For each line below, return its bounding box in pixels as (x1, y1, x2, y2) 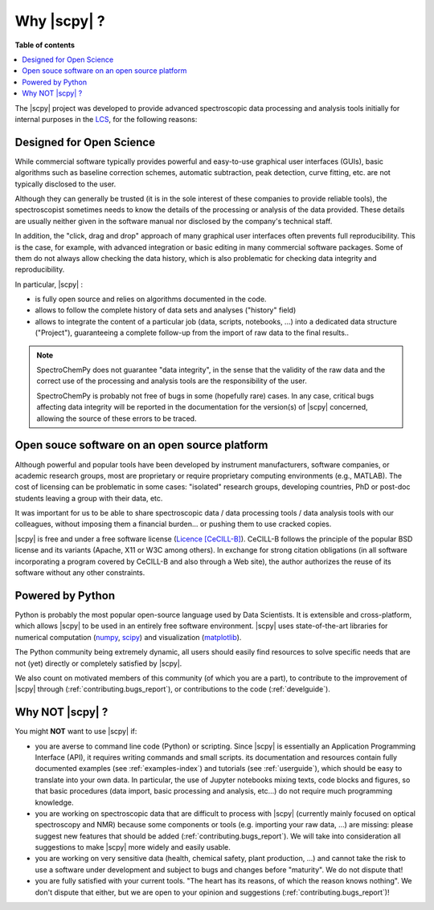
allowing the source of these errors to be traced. (36, 414, 197, 423)
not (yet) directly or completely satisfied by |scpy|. (14, 659, 182, 668)
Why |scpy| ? (14, 12, 105, 30)
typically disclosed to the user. (14, 179, 117, 189)
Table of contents (14, 40, 76, 50)
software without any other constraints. (14, 568, 145, 577)
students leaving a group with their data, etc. (14, 493, 163, 503)
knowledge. (35, 798, 74, 807)
